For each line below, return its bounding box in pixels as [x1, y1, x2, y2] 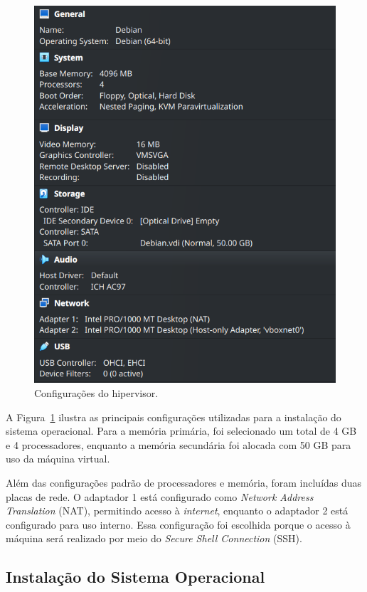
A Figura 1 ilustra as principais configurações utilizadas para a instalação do [6, 409, 341, 424]
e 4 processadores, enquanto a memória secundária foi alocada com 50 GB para [6, 437, 351, 452]
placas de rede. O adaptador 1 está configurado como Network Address [6, 489, 314, 504]
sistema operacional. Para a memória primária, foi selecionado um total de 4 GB [6, 423, 357, 438]
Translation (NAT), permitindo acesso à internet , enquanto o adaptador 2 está [6, 503, 349, 518]
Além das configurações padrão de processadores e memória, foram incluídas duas [6, 475, 362, 490]
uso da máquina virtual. [6, 451, 110, 466]
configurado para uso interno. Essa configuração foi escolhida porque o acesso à [6, 517, 351, 532]
